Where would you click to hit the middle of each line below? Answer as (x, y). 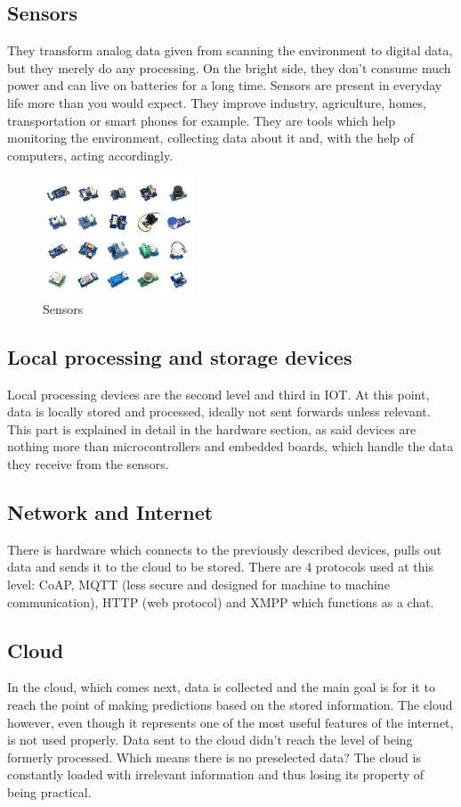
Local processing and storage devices (180, 356)
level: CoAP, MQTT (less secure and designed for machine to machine (198, 584)
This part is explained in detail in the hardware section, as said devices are (212, 428)
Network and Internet (110, 511)
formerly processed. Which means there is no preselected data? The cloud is (214, 757)
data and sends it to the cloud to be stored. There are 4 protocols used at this (220, 567)
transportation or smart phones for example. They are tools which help (202, 120)
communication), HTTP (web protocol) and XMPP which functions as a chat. (221, 601)
